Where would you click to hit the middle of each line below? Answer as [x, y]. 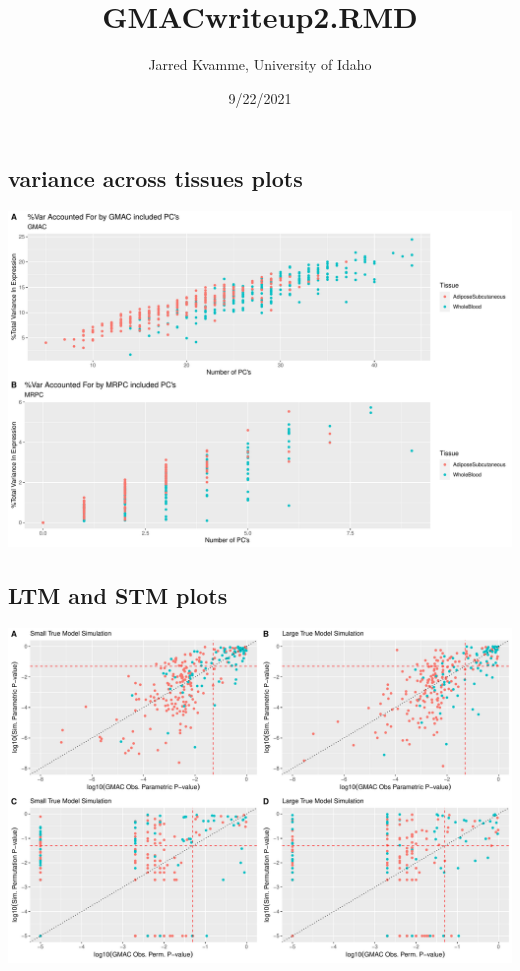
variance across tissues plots [155, 178]
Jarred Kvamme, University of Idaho [260, 64]
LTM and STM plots [118, 594]
